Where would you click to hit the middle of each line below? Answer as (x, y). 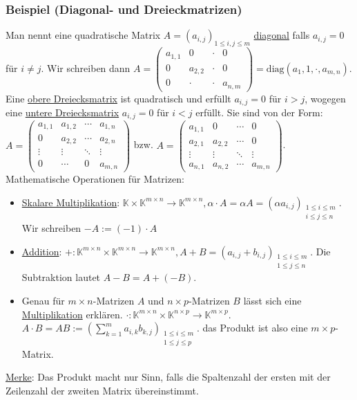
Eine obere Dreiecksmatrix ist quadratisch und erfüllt (118, 98)
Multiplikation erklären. (72, 314)
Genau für (43, 301)
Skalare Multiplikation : (71, 202)
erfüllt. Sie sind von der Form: (259, 112)
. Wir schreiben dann (86, 67)
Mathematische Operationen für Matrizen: (95, 179)
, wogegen (325, 98)
